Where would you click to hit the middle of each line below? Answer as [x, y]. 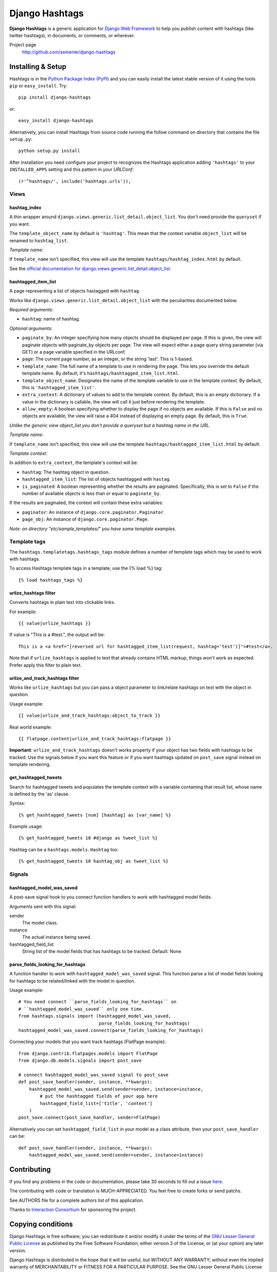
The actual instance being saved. [57, 937]
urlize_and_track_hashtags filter [44, 678]
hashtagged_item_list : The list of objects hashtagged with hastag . [96, 479]
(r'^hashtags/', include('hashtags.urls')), [75, 181]
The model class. [40, 923]
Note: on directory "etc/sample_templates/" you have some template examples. [93, 529]
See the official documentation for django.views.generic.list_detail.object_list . [90, 268]
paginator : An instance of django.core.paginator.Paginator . [94, 512]
